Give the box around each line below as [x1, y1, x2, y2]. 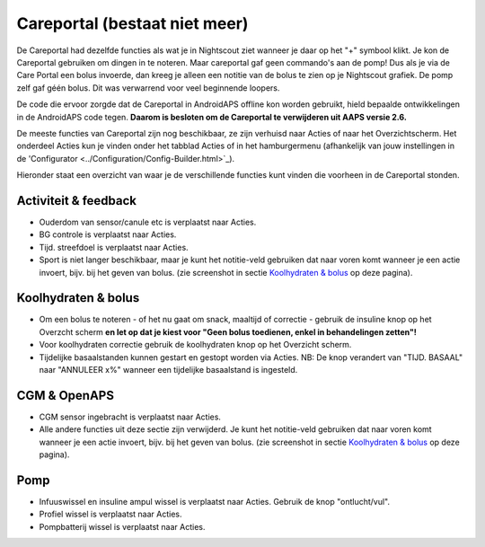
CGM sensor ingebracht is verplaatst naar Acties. [39, 411, 222, 422]
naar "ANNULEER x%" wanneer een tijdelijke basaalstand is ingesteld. [39, 365, 298, 375]
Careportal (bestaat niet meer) [16, 13, 249, 33]
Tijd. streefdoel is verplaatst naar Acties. [39, 242, 189, 252]
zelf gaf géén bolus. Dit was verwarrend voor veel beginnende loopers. [16, 82, 280, 93]
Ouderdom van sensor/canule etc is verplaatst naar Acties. [39, 216, 257, 227]
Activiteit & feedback [16, 193, 137, 208]
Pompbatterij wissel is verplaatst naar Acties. [39, 521, 206, 532]
